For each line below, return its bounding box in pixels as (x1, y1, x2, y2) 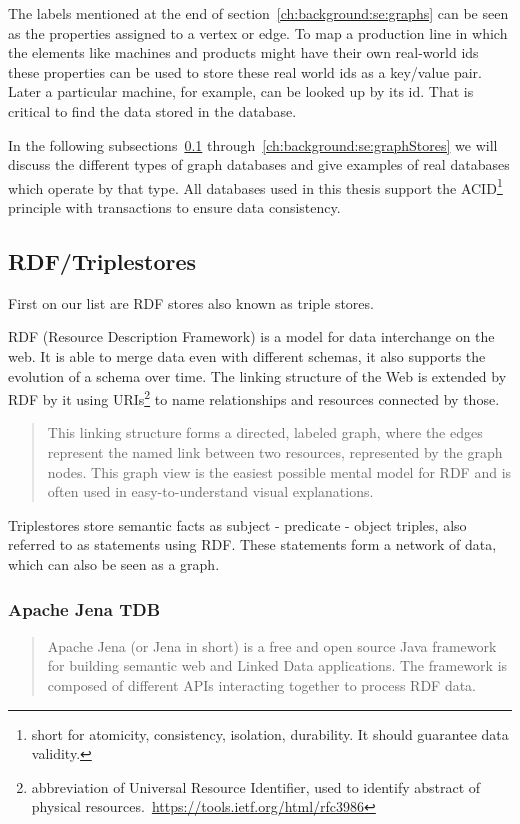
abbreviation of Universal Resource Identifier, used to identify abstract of (31, 776, 481, 797)
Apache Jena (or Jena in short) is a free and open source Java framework (47, 635, 497, 656)
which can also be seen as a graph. (8, 553, 220, 574)
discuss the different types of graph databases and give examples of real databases (8, 154, 510, 175)
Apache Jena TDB (8, 596, 161, 621)
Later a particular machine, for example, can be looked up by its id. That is (8, 81, 474, 102)
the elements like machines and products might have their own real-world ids (8, 42, 479, 63)
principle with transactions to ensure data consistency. (8, 197, 341, 217)
